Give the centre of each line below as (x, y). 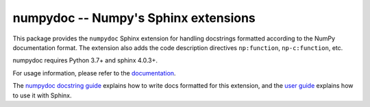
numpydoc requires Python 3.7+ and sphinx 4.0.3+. (85, 60)
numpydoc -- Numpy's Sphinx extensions (134, 18)
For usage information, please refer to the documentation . (94, 73)
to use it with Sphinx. (42, 95)
